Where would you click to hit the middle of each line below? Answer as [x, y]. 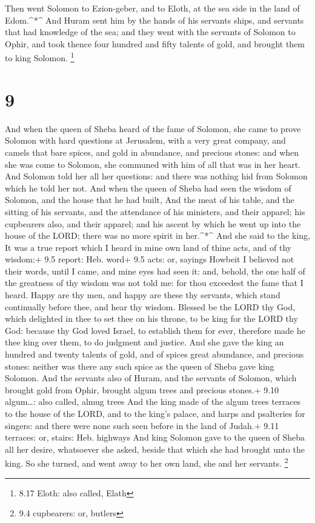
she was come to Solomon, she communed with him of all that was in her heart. [153, 164]
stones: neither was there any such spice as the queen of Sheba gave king [140, 366]
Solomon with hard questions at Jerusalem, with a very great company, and [145, 140]
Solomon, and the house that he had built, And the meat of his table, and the [150, 200]
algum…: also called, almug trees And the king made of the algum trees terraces [153, 401]
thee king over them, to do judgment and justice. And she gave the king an [144, 342]
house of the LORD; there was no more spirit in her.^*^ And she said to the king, [157, 235]
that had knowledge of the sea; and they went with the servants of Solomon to [150, 32]
